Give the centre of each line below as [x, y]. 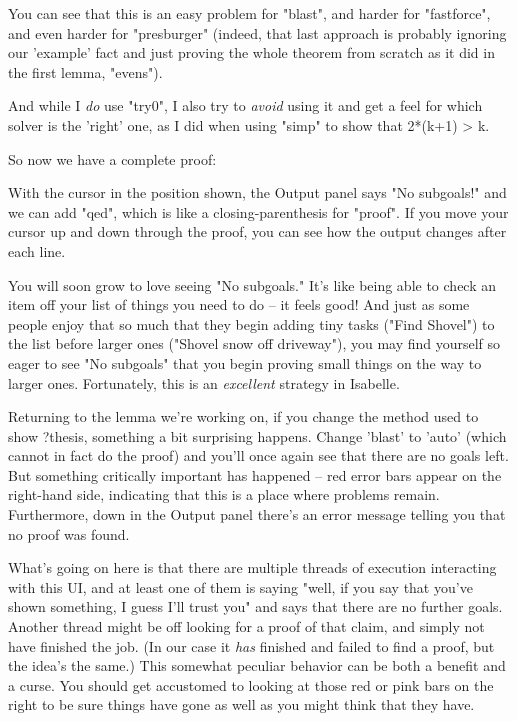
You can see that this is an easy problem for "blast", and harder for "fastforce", [249, 13]
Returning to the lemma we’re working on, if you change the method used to [243, 416]
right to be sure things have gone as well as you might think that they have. [241, 704]
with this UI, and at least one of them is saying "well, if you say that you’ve [240, 586]
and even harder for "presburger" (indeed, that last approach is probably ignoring [257, 32]
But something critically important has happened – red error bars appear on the [255, 474]
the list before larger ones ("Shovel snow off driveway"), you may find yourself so [254, 343]
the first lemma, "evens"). [85, 71]
